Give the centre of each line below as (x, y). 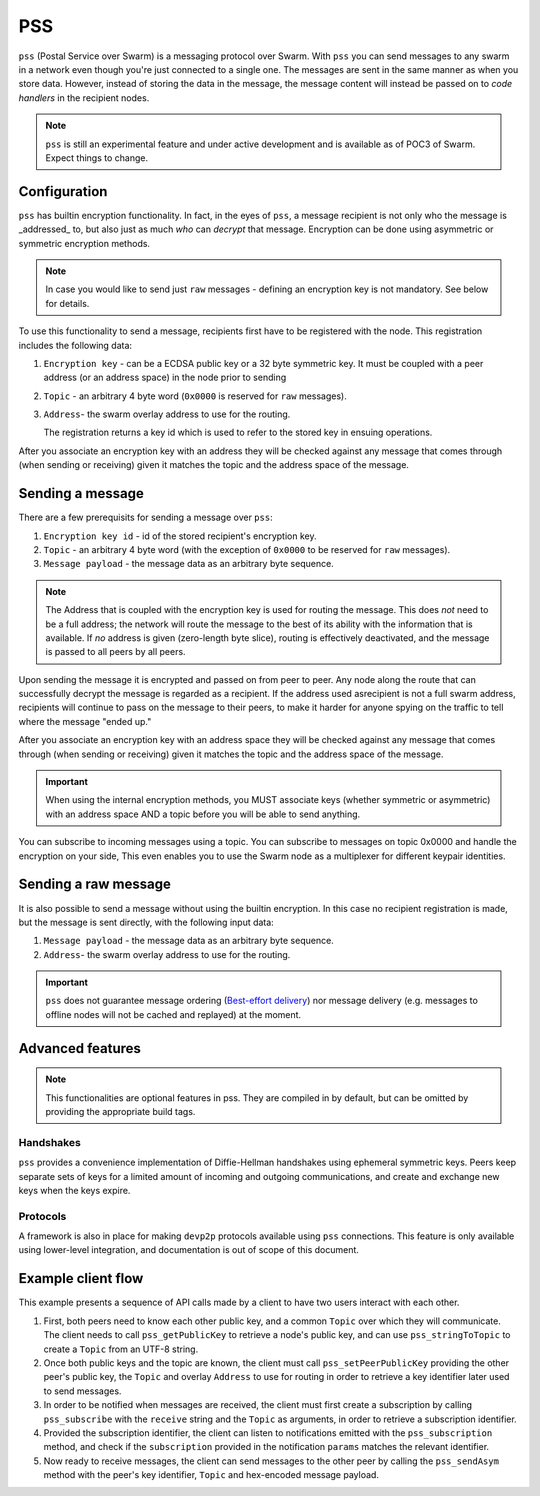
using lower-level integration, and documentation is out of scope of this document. (189, 1250)
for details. (67, 303)
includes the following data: (75, 345)
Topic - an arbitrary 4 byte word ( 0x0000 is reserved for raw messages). (195, 396)
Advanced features (80, 1048)
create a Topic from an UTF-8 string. (121, 1349)
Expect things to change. (97, 157)
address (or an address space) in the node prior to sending (165, 377)
